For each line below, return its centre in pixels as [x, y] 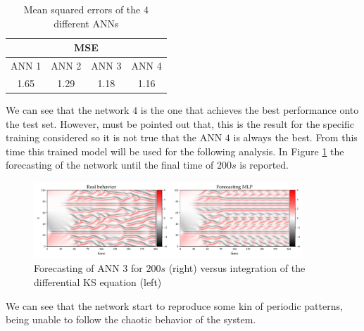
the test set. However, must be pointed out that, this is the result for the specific [180, 123]
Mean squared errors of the [82, 9]
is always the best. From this [295, 137]
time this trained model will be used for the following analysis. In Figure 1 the [175, 151]
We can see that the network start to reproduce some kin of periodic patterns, [174, 305]
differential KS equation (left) [98, 281]
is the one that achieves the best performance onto [250, 109]
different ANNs [86, 23]
